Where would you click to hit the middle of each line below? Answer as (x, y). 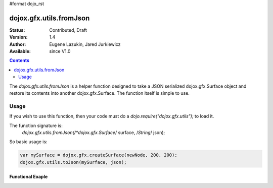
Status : (17, 30)
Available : (20, 51)
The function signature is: (36, 126)
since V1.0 (60, 51)
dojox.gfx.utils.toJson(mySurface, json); (73, 162)
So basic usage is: (28, 142)
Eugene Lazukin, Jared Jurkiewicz (85, 44)
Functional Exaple (29, 177)
